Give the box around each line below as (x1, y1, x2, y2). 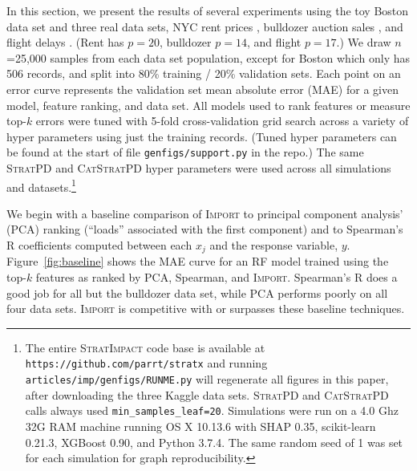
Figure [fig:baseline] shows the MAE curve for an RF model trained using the (6, 253, 389, 270)
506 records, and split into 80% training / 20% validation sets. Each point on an (6, 65, 401, 82)
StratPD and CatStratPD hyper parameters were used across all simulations (6, 160, 391, 176)
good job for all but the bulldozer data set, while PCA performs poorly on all (6, 284, 388, 301)
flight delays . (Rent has (6, 34, 124, 51)
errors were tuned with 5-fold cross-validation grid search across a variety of (35, 112, 409, 129)
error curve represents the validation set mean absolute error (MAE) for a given (6, 80, 399, 97)
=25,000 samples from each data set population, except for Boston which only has (6, 49, 411, 66)
